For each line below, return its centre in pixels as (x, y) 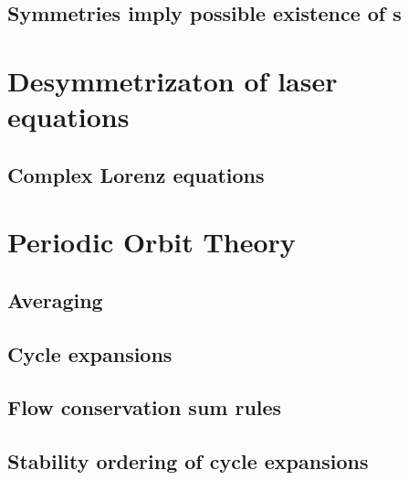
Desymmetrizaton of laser (173, 80)
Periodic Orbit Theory (152, 242)
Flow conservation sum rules (145, 407)
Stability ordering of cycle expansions (188, 461)
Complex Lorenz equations (136, 174)
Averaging (55, 299)
